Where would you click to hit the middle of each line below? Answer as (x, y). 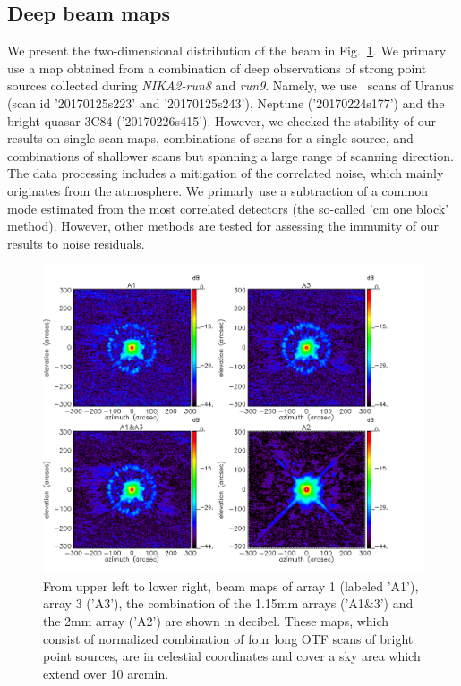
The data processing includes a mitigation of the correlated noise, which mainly (226, 173)
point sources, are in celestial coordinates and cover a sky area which (232, 656)
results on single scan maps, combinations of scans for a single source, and (210, 138)
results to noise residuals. (76, 243)
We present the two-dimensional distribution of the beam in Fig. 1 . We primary (227, 51)
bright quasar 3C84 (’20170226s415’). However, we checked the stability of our (222, 120)
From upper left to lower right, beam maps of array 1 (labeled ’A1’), (231, 585)
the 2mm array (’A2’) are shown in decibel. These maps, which (216, 620)
